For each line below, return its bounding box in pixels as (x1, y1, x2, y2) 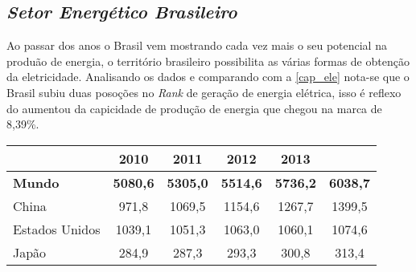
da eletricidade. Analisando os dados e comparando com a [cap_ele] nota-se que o (6, 68, 410, 85)
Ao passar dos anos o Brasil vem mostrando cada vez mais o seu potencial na (6, 37, 387, 54)
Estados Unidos (13, 219, 101, 238)
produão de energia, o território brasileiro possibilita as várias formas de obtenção (6, 52, 410, 69)
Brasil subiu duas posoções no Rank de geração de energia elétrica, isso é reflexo (6, 83, 402, 100)
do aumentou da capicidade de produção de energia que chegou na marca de (6, 99, 382, 116)
